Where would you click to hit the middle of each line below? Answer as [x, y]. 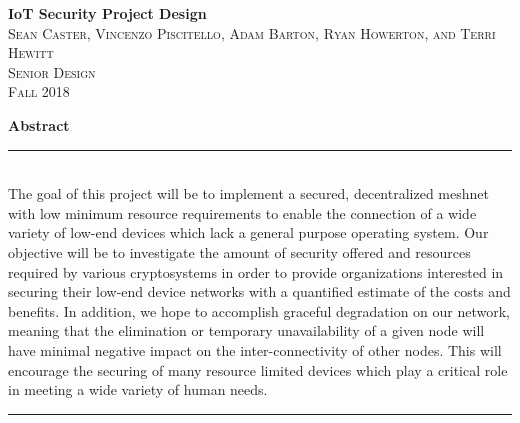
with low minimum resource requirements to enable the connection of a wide [242, 212]
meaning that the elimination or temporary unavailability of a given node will [246, 330]
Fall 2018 [39, 91]
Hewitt [31, 52]
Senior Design [52, 71]
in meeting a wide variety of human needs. [138, 389]
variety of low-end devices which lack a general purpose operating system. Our [248, 232]
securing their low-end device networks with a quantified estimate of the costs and [259, 291]
